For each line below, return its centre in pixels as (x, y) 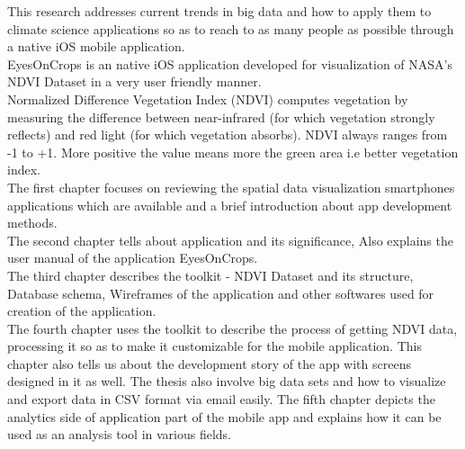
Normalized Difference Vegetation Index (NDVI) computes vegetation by (208, 99)
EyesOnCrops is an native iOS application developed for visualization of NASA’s (230, 63)
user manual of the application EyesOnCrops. (133, 258)
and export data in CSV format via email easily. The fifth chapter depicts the (221, 399)
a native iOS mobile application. (96, 46)
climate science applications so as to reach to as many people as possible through (231, 28)
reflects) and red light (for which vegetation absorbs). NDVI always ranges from (228, 135)
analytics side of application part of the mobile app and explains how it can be (224, 416)
